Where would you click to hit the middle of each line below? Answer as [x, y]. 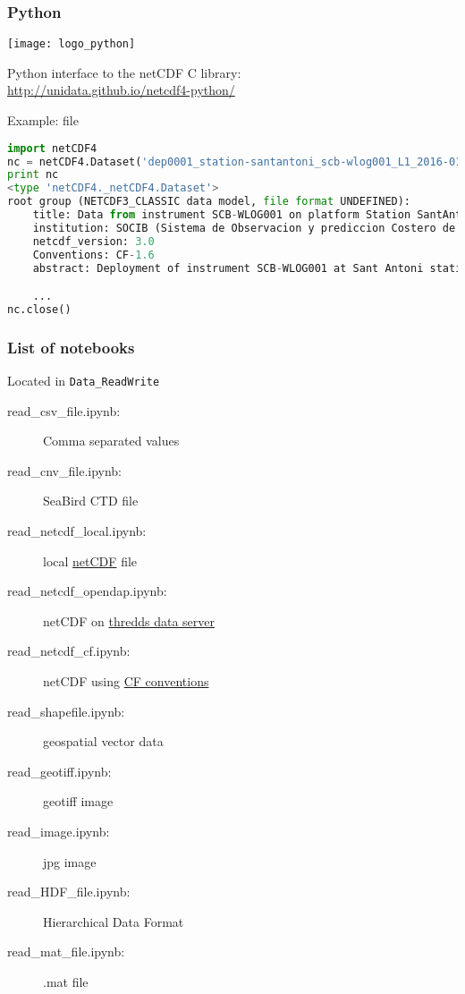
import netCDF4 [52, 148]
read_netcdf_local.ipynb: [77, 531]
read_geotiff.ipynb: [59, 771]
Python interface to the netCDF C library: [124, 72]
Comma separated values [111, 441]
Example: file [43, 120]
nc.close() [39, 309]
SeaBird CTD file [91, 501]
